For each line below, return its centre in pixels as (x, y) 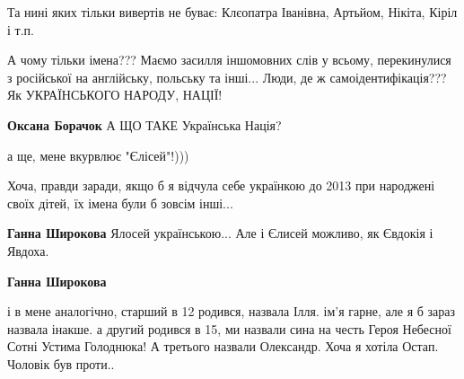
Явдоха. (28, 250)
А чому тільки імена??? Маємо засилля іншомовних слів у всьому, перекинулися (229, 60)
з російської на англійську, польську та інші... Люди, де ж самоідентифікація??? (227, 77)
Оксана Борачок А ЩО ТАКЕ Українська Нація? (144, 124)
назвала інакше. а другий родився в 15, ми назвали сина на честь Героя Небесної (229, 328)
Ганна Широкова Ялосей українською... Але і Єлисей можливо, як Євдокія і (220, 233)
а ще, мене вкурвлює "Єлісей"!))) (98, 155)
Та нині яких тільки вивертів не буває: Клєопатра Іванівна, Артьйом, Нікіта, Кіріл (232, 12)
